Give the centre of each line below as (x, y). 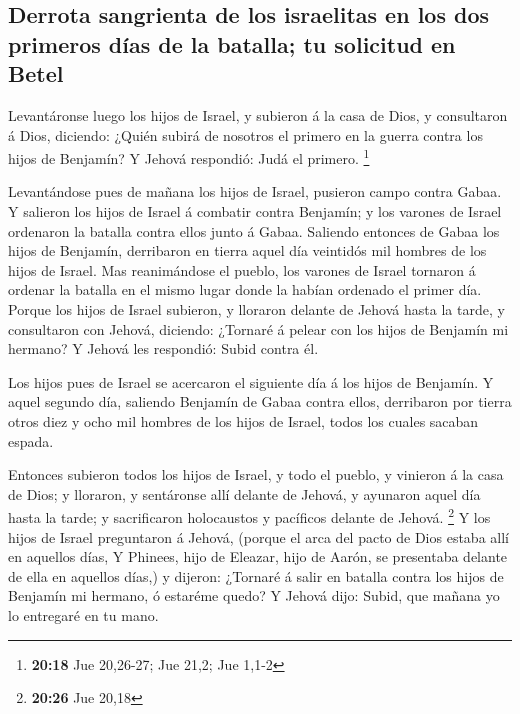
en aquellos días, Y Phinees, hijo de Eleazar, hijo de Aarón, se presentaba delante (258, 556)
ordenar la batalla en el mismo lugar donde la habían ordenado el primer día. (245, 289)
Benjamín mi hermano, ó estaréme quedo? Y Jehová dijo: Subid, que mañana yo (254, 595)
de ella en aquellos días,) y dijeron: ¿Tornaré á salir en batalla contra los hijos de (256, 575)
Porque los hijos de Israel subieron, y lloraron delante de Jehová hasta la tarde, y (256, 308)
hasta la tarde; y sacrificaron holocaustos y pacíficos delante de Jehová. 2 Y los (249, 515)
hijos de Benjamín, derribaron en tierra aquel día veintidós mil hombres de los (247, 250)
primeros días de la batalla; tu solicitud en (232, 43)
